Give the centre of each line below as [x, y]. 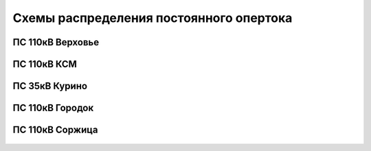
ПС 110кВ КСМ [45, 64]
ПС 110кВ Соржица [55, 130]
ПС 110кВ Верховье [56, 42]
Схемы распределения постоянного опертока [153, 18]
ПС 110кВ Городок [53, 108]
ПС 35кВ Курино [50, 86]
